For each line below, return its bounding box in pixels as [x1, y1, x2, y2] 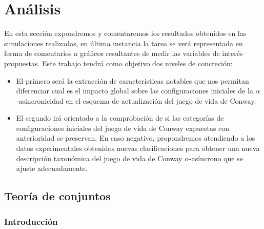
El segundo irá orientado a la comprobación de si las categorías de [16, 112, 224, 123]
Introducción [4, 215, 58, 227]
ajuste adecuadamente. [16, 163, 88, 174]
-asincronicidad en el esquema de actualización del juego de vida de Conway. [16, 95, 256, 106]
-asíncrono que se [189, 152, 243, 163]
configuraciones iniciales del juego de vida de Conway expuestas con [16, 122, 230, 133]
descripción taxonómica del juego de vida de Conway [16, 152, 182, 163]
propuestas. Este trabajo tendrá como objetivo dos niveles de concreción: [4, 58, 233, 68]
